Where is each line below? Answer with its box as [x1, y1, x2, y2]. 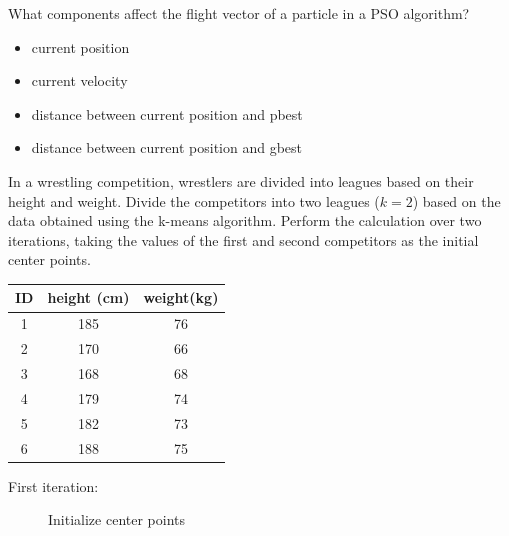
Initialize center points [48, 509, 186, 530]
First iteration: [8, 475, 99, 496]
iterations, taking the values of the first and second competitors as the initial [8, 229, 479, 250]
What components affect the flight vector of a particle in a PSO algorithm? [8, 3, 470, 23]
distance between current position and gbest [31, 137, 302, 158]
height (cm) [47, 287, 130, 308]
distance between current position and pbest [31, 103, 303, 124]
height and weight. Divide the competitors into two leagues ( [8, 190, 380, 211]
